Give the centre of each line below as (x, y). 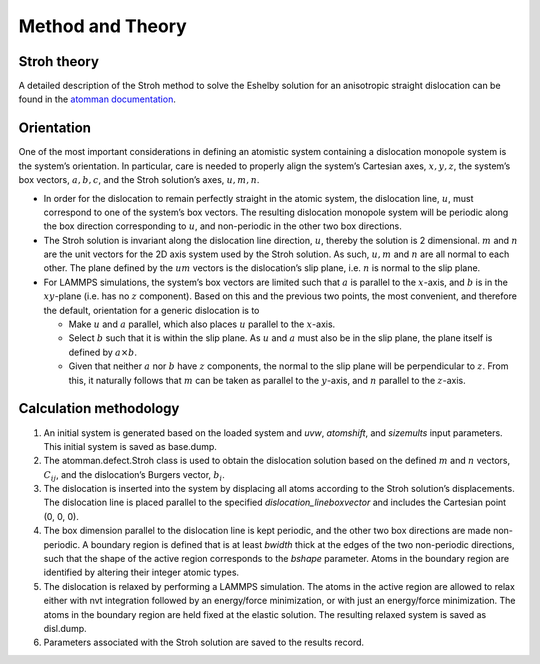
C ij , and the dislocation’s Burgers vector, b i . (134, 475)
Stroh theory (59, 61)
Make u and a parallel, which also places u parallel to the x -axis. (202, 324)
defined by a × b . (103, 352)
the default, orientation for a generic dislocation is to (151, 310)
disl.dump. (65, 628)
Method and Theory (102, 26)
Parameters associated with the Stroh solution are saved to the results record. (204, 642)
